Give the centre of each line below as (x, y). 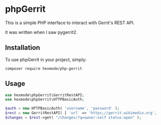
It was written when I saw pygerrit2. (41, 32)
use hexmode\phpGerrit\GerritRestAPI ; (45, 95)
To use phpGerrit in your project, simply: (46, 60)
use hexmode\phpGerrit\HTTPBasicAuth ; (45, 99)
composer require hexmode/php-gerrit (44, 68)
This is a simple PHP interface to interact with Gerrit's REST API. (70, 23)
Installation (23, 48)
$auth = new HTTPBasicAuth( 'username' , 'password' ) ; (62, 109)
